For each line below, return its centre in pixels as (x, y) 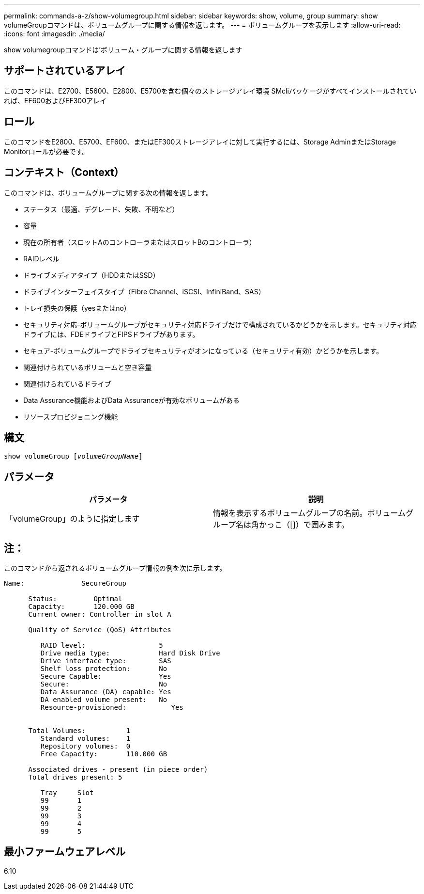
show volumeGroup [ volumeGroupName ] (73, 456)
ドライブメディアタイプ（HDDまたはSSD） (91, 275)
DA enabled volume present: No (104, 700)
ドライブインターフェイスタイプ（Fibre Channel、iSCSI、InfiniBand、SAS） (144, 291)
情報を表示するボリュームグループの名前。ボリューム (310, 513)
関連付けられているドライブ (67, 383)
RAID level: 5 (102, 646)
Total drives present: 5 (75, 777)
